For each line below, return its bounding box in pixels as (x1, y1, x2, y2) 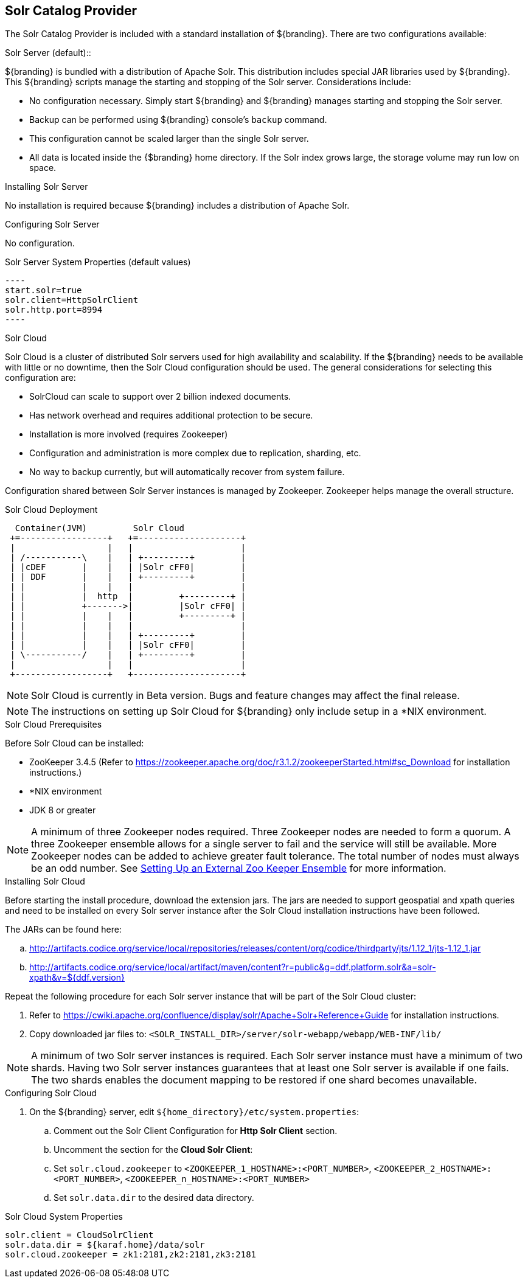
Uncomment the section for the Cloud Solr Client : (54, 1144, 253, 1155)
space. (29, 162, 57, 173)
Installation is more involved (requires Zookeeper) (29, 429, 228, 440)
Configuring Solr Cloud (5, 1088, 97, 1099)
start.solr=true (5, 285, 82, 296)
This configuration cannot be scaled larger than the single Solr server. (29, 133, 309, 144)
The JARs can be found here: (5, 924, 122, 935)
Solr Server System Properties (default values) (5, 257, 191, 268)
